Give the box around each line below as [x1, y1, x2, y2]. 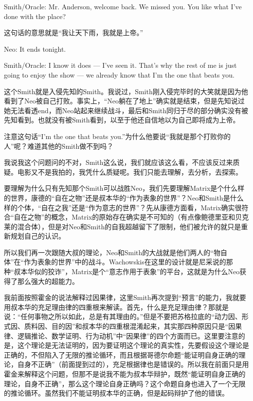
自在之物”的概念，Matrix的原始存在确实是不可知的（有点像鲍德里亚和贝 [14, 212, 242, 222]
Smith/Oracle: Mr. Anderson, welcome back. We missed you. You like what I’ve [4, 1, 242, 11]
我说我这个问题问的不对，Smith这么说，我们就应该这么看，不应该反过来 [4, 157, 233, 167]
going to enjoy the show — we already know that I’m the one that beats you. [4, 69, 235, 80]
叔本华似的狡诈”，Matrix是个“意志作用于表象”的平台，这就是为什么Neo [14, 266, 240, 277]
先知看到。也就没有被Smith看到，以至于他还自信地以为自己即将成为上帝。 [4, 115, 240, 125]
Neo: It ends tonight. [4, 43, 66, 54]
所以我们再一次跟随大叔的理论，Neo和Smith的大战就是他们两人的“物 [4, 247, 220, 257]
